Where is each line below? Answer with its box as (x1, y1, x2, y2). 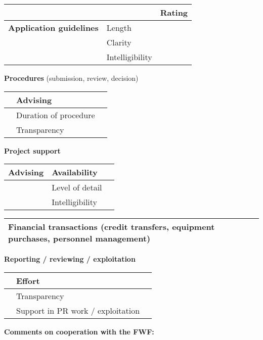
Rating (160, 7, 188, 18)
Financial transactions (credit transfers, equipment (8, 221, 215, 233)
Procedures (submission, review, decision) (4, 73, 139, 83)
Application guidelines (8, 22, 99, 33)
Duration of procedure (16, 109, 95, 121)
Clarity (106, 36, 131, 48)
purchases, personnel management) (8, 232, 151, 245)
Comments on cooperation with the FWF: (4, 326, 154, 336)
